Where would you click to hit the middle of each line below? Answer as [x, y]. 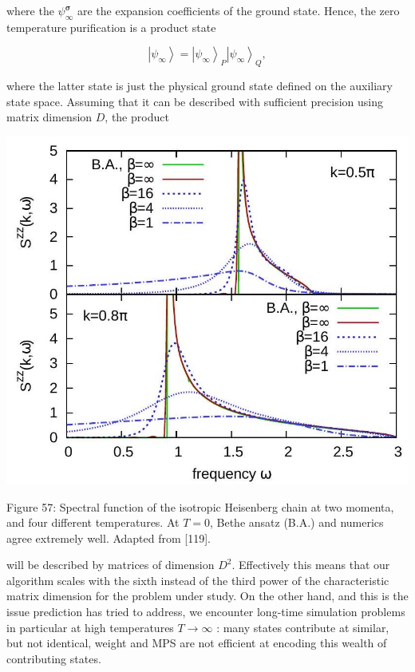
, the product [137, 117]
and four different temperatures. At [93, 522]
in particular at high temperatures [90, 627]
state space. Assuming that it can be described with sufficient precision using [195, 101]
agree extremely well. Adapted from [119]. [109, 538]
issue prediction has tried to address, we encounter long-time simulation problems [206, 612]
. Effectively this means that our [311, 565]
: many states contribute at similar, [303, 627]
